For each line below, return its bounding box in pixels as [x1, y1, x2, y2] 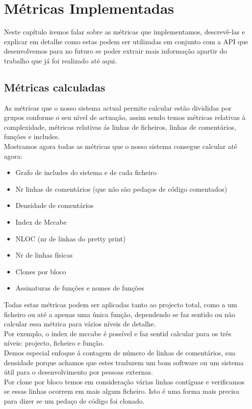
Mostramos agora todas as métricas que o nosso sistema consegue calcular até [4, 141, 237, 151]
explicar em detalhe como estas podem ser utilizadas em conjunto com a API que [4, 36, 249, 46]
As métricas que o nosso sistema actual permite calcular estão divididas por [4, 102, 231, 113]
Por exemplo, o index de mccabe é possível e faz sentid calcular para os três [4, 328, 231, 338]
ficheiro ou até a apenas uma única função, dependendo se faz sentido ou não [4, 309, 235, 319]
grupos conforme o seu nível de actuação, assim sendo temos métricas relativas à [4, 112, 246, 122]
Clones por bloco [15, 266, 66, 276]
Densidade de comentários [15, 200, 94, 210]
